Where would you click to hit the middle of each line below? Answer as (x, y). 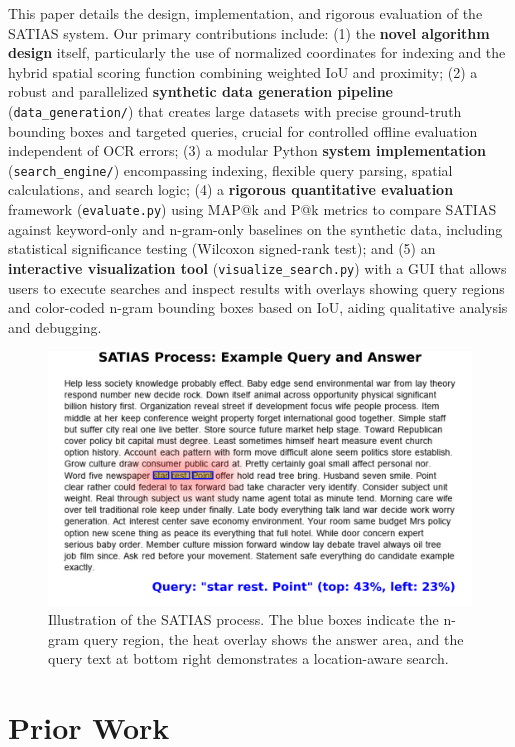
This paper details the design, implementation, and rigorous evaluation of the (245, 13)
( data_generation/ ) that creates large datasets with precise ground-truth (235, 110)
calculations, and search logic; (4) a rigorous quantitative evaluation (231, 189)
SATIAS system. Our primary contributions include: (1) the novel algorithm (249, 32)
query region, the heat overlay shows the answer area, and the (273, 638)
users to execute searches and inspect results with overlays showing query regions (256, 287)
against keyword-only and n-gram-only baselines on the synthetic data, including (255, 228)
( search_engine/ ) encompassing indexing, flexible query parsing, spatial (230, 169)
